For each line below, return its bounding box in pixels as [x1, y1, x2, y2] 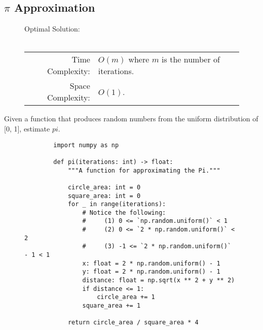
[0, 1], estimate [4, 123, 50, 134]
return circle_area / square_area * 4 [67, 319, 199, 326]
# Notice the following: [82, 209, 166, 216]
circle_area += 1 [97, 293, 155, 301]
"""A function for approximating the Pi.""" [67, 167, 220, 174]
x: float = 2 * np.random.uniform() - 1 [82, 259, 220, 267]
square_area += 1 [82, 302, 141, 310]
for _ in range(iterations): [67, 201, 166, 208]
